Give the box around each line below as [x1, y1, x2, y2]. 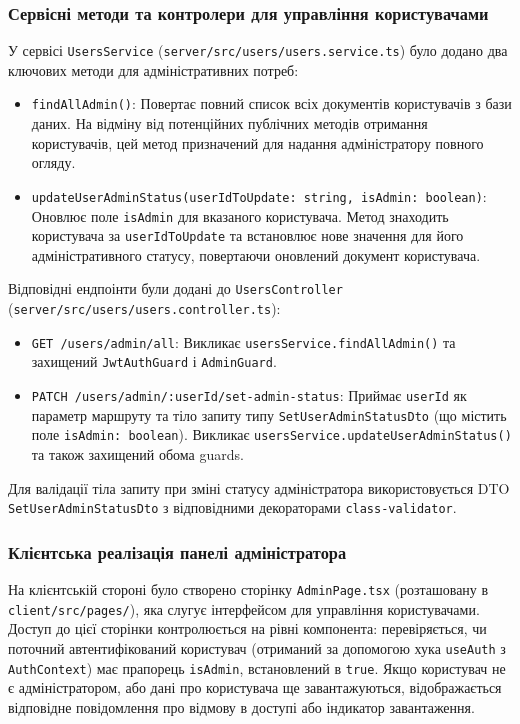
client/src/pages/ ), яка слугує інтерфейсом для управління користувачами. [8, 598, 480, 619]
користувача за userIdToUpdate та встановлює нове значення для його [31, 225, 464, 246]
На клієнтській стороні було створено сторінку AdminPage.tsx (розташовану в [8, 579, 489, 600]
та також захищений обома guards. [31, 444, 244, 465]
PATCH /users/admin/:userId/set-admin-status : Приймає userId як [31, 385, 467, 406]
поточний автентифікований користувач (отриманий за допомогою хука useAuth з [8, 638, 506, 659]
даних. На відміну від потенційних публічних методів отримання [31, 113, 428, 134]
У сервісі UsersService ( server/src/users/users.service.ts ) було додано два [8, 40, 508, 61]
